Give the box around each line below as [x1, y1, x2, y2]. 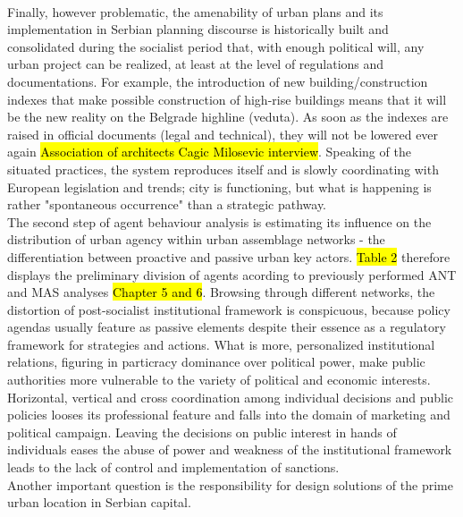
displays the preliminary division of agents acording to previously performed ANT [7, 265, 457, 284]
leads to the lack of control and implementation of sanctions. [7, 458, 340, 477]
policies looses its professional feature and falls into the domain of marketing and [7, 405, 450, 424]
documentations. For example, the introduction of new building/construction [7, 72, 428, 90]
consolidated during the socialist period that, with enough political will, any [7, 37, 425, 55]
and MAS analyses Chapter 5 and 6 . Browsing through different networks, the [7, 283, 435, 301]
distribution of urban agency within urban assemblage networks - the [7, 230, 385, 249]
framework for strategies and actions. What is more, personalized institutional [7, 335, 435, 353]
